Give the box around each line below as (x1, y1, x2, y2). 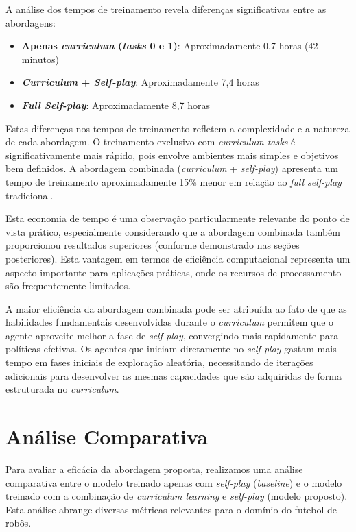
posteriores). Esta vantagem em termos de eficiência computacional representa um (5, 251, 351, 265)
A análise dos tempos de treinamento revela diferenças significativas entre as (5, 2, 327, 16)
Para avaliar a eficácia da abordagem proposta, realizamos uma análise (5, 461, 303, 476)
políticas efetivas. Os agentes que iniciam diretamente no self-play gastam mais (5, 341, 337, 356)
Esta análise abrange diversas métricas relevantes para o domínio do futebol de (5, 502, 337, 516)
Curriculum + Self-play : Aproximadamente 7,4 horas (21, 75, 259, 89)
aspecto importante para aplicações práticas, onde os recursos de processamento (5, 265, 342, 279)
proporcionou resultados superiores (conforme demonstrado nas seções (5, 238, 300, 252)
